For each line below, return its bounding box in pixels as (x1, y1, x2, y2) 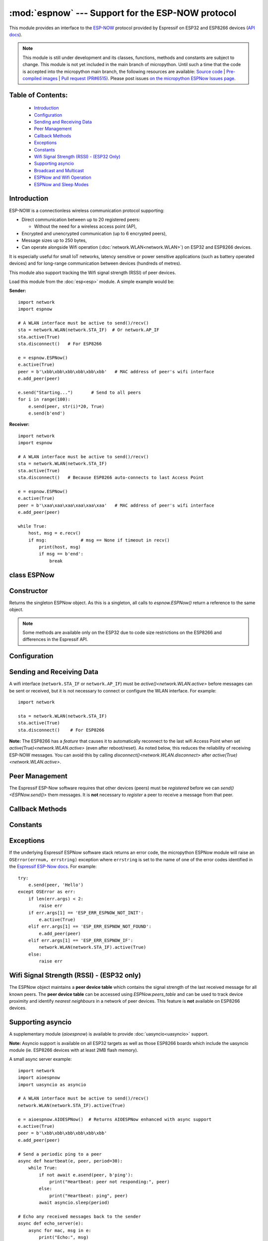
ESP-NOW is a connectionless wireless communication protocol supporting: (9, 207, 165, 213)
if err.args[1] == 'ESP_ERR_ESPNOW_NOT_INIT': (28, 910, 144, 915)
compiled (22, 75, 42, 81)
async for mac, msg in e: (28, 1228, 92, 1233)
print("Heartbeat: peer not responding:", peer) (49, 1179, 170, 1185)
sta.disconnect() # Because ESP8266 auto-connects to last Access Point (18, 475, 204, 481)
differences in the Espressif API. (22, 636, 88, 642)
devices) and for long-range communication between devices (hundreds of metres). (9, 261, 182, 267)
